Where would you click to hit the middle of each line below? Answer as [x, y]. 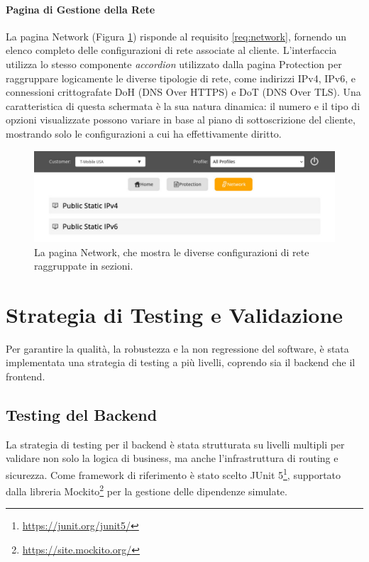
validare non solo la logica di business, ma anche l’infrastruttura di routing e [172, 458]
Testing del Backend [82, 414]
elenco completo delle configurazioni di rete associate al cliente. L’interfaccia [171, 50]
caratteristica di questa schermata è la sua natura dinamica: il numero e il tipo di [183, 105]
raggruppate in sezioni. [84, 266]
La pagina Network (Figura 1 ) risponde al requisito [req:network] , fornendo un [176, 36]
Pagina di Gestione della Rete [81, 9]
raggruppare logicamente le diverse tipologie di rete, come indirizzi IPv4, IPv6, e [181, 78]
